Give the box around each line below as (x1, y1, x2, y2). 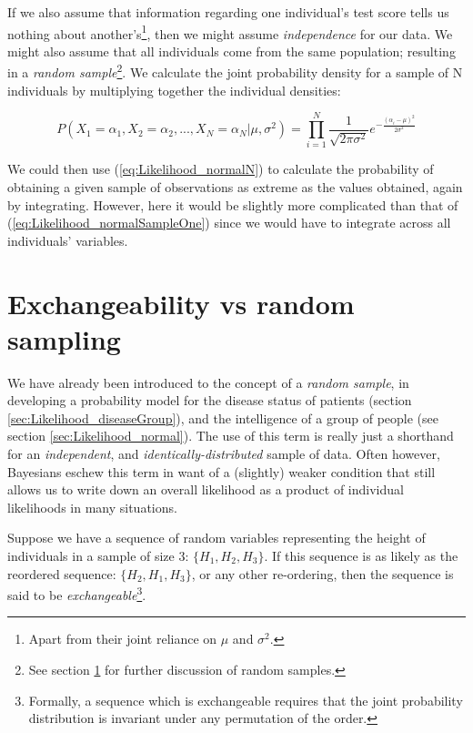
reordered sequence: (7, 564, 116, 583)
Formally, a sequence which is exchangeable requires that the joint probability (28, 690, 463, 709)
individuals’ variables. (7, 230, 128, 249)
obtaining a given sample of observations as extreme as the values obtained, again (7, 178, 463, 196)
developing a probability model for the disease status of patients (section (7, 391, 412, 410)
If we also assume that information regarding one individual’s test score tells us (7, 3, 449, 21)
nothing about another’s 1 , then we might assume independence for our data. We (7, 21, 453, 43)
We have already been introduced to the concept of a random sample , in (7, 372, 409, 392)
